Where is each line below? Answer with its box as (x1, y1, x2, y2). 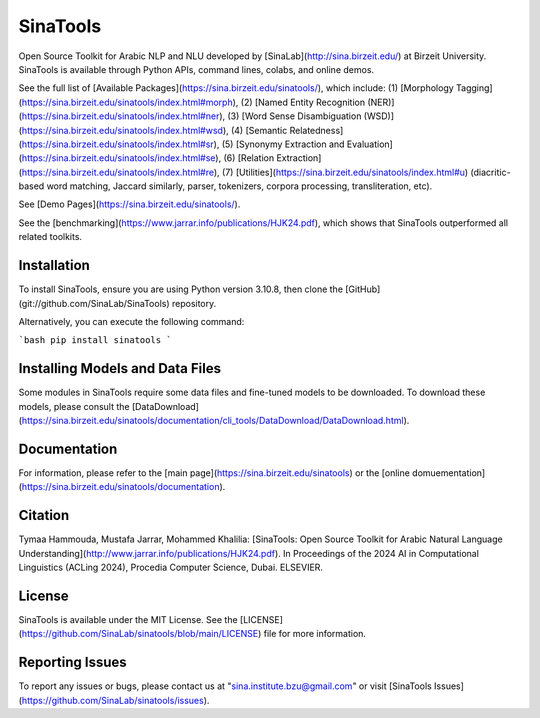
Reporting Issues (18, 654, 127, 671)
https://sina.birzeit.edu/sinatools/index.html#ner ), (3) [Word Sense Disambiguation (21, 110, 362, 122)
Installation (18, 257, 90, 274)
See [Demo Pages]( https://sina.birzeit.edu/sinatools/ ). (18, 198, 241, 210)
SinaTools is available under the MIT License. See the (18, 613, 239, 625)
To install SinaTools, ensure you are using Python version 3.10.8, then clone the (18, 283, 344, 295)
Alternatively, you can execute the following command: (18, 315, 245, 327)
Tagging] (455, 82, 494, 94)
